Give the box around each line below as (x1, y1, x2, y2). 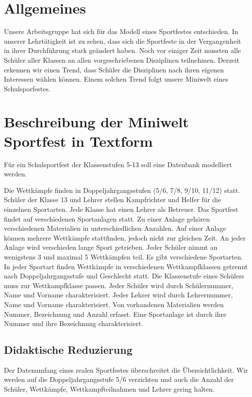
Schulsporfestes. (4, 83, 50, 93)
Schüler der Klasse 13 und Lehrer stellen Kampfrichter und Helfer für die (4, 194, 221, 205)
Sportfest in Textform (4, 131, 153, 151)
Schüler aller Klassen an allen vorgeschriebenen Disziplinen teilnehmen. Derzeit (4, 54, 239, 65)
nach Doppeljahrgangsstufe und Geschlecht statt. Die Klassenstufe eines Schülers (4, 271, 245, 281)
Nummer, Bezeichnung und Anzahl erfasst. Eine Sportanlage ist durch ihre (4, 309, 227, 319)
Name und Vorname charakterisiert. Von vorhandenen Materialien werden (4, 299, 224, 309)
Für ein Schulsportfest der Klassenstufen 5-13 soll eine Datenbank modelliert (4, 159, 232, 169)
